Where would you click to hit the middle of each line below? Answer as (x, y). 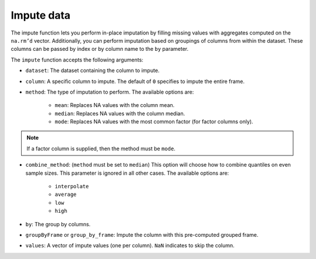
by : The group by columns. (58, 224)
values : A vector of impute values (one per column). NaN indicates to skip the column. (130, 246)
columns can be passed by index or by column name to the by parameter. (100, 49)
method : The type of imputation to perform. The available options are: (110, 92)
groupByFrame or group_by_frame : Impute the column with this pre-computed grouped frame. (142, 234)
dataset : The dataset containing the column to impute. (92, 71)
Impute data (41, 15)
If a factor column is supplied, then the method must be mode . (101, 149)
